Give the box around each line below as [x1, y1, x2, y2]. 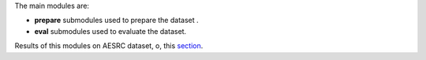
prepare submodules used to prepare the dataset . [34, 16, 199, 25]
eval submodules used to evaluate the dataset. [34, 26, 187, 36]
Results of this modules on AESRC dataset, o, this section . [14, 41, 204, 51]
